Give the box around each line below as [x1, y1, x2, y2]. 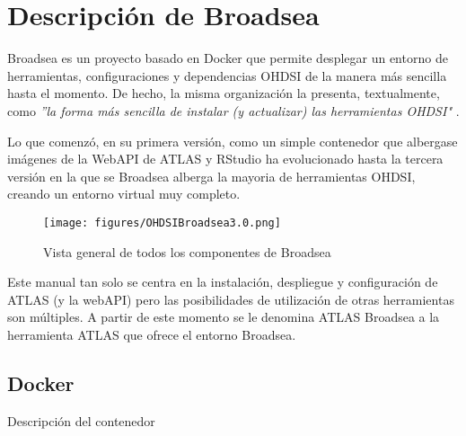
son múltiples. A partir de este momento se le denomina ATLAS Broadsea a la [7, 307, 440, 326]
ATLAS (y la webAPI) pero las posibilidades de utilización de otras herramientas [7, 289, 454, 308]
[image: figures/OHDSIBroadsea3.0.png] [43, 216, 281, 229]
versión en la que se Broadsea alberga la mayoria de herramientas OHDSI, [7, 166, 416, 185]
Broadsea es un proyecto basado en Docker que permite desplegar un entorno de [7, 49, 448, 67]
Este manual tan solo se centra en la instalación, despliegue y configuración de [7, 272, 438, 291]
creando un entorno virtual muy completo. [7, 184, 241, 203]
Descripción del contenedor [7, 411, 155, 430]
